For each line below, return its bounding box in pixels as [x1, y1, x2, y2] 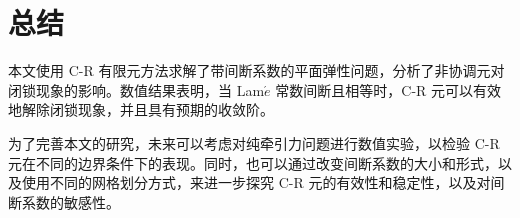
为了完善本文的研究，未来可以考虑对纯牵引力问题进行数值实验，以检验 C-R [8, 132, 500, 153]
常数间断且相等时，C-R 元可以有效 [275, 79, 502, 100]
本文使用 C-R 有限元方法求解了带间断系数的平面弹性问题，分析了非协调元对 [8, 60, 505, 81]
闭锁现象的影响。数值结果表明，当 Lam [8, 79, 265, 100]
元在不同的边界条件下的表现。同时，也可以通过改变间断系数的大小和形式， [8, 152, 498, 173]
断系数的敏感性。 [8, 191, 120, 212]
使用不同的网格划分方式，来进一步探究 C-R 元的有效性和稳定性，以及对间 [21, 172, 505, 193]
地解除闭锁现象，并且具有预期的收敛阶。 [8, 99, 274, 120]
